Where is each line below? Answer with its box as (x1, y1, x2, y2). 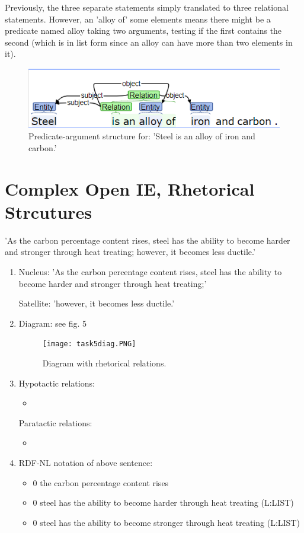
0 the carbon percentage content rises (33, 476, 169, 489)
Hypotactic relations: (18, 376, 95, 389)
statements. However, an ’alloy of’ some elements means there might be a (5, 12, 271, 25)
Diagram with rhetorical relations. (42, 357, 167, 369)
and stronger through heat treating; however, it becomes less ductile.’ (5, 245, 255, 258)
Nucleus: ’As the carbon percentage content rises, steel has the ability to (18, 266, 282, 278)
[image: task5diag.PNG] (42, 340, 136, 349)
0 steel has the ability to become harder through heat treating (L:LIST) (33, 496, 294, 509)
